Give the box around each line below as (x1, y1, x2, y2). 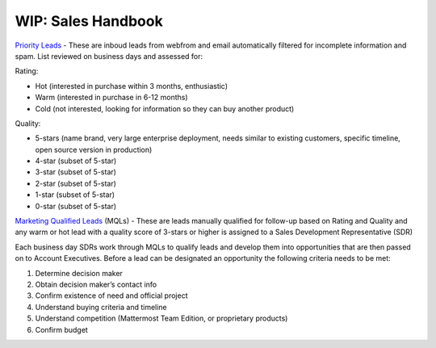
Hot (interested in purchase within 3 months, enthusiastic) (35, 81, 228, 90)
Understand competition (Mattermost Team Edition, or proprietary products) (35, 313, 288, 323)
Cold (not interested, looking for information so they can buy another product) (35, 103, 295, 113)
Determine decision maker (35, 268, 123, 278)
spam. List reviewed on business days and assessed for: (15, 51, 203, 61)
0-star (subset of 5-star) (35, 201, 117, 211)
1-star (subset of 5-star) (35, 190, 115, 199)
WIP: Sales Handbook (15, 12, 163, 30)
